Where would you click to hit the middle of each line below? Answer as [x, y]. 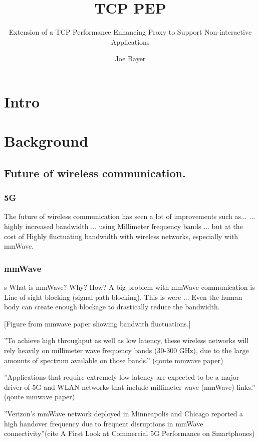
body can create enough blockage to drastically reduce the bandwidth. [112, 307]
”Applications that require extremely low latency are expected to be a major [122, 377]
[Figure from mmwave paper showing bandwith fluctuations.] [97, 323]
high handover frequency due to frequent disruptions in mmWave [104, 423]
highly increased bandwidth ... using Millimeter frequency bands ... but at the [123, 226]
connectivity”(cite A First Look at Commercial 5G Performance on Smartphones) [129, 433]
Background [46, 141]
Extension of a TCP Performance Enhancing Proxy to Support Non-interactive [130, 32]
